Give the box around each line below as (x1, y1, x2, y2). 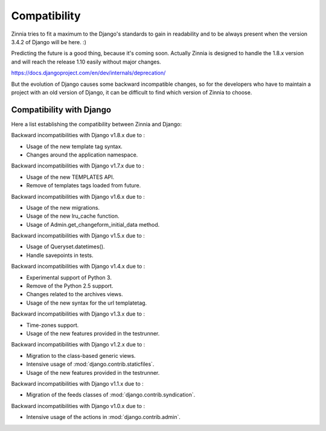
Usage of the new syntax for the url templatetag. (26, 299, 147, 306)
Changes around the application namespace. (26, 151, 138, 158)
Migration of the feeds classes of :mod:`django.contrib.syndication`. (26, 391, 196, 398)
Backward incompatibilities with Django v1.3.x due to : (11, 310, 145, 317)
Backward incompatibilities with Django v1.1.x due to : (11, 380, 144, 387)
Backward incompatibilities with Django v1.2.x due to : (11, 341, 145, 348)
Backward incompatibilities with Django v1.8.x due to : (11, 132, 145, 139)
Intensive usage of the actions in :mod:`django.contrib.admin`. (26, 413, 181, 421)
